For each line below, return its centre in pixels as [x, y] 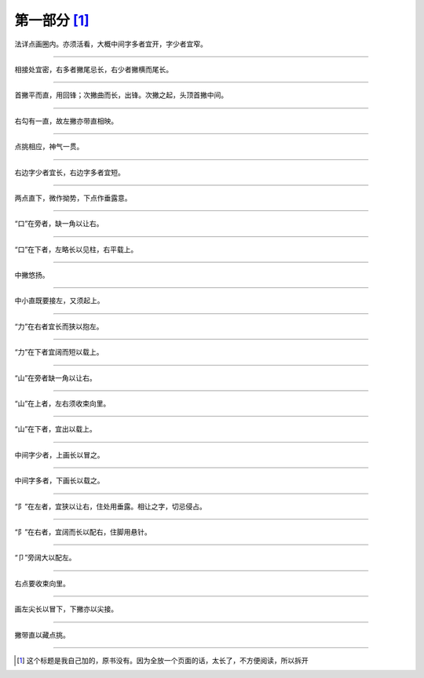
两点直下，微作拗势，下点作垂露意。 [73, 198]
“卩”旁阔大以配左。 [45, 558]
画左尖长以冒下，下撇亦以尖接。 [66, 609]
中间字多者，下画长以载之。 [59, 481]
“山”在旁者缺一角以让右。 [56, 377]
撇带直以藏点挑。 [42, 635]
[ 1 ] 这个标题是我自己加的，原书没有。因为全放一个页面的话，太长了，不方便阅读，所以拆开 [163, 660]
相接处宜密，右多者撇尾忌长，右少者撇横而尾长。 [93, 69]
